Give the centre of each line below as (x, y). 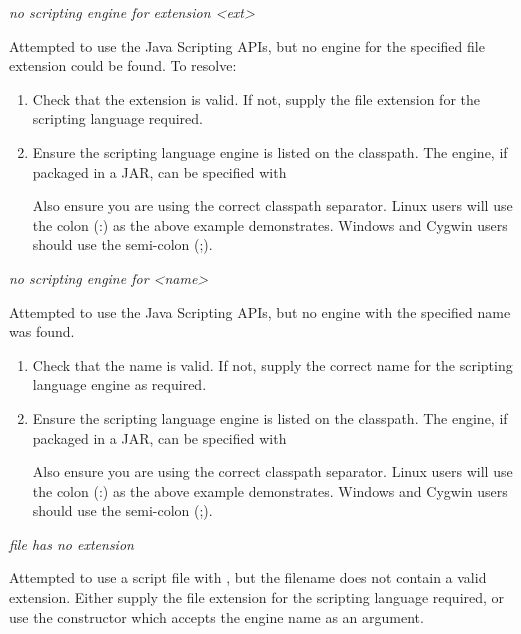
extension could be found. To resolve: (123, 65)
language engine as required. (119, 384)
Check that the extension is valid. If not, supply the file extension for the (256, 98)
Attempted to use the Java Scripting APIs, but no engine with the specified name (260, 311)
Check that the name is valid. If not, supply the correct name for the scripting (272, 364)
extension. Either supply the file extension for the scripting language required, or (257, 597)
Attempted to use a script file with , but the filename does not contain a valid (248, 577)
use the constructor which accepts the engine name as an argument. (216, 616)
